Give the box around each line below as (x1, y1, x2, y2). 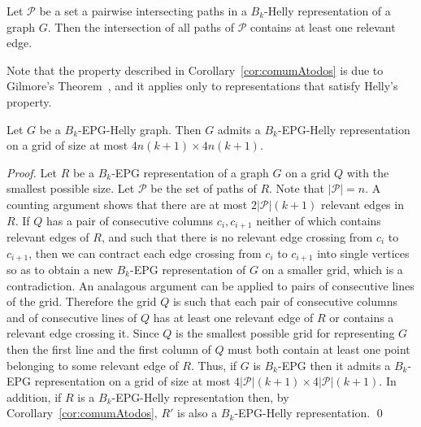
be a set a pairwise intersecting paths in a (39, 2, 247, 19)
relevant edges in (320, 195, 404, 212)
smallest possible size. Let (7, 180, 135, 197)
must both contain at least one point (228, 341, 410, 357)
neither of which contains (256, 211, 381, 229)
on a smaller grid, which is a (262, 261, 403, 278)
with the (346, 163, 389, 181)
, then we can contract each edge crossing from (28, 244, 262, 261)
